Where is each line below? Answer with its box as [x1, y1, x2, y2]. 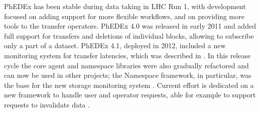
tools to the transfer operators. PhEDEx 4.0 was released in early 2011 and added [4, 21, 256, 31]
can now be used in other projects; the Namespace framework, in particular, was [4, 70, 251, 80]
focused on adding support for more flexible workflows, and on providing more [4, 11, 244, 21]
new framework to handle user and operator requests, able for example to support [4, 89, 256, 100]
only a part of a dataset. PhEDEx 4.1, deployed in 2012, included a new [4, 40, 226, 51]
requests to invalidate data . [4, 99, 90, 109]
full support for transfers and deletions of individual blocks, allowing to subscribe [4, 30, 254, 41]
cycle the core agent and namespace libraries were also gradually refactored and [4, 60, 249, 70]
